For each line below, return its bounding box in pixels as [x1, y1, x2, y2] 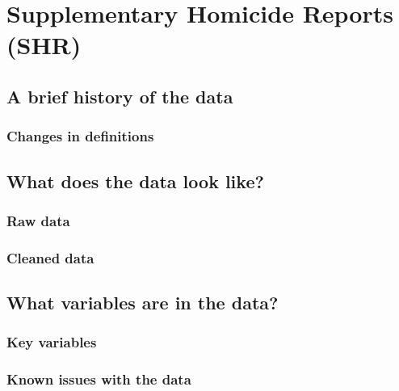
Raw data [6, 210, 70, 230]
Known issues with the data [6, 369, 191, 389]
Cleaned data [6, 247, 94, 267]
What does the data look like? [6, 168, 264, 193]
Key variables [6, 332, 97, 352]
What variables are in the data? [6, 290, 279, 315]
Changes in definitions [6, 126, 154, 146]
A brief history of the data [6, 83, 233, 108]
